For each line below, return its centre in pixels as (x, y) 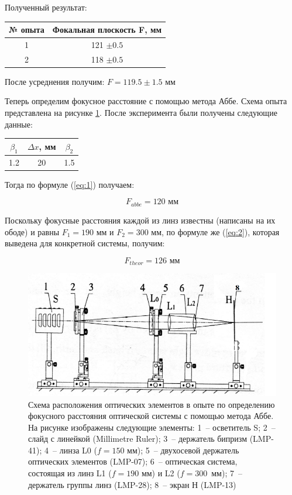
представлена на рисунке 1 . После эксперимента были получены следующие (141, 113)
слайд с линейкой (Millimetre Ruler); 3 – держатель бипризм (138, 439)
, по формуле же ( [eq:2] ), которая (221, 231)
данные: (19, 124)
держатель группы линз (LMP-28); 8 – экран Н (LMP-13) (132, 484)
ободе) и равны (32, 231)
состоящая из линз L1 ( (70, 473)
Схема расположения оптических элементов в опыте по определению (152, 404)
